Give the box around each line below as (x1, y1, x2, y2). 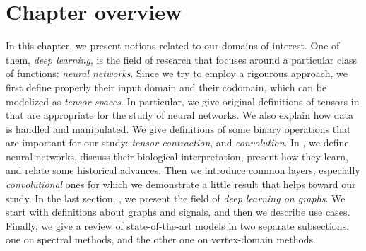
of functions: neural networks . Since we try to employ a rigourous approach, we (6, 66, 348, 81)
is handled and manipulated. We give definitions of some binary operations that (6, 121, 351, 136)
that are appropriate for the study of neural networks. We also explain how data (6, 107, 354, 122)
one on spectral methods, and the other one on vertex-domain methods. (6, 232, 317, 247)
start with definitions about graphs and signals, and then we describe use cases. (6, 204, 350, 219)
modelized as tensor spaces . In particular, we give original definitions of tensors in (6, 93, 360, 108)
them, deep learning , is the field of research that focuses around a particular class (6, 52, 358, 66)
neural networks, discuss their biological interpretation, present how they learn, (6, 148, 348, 163)
